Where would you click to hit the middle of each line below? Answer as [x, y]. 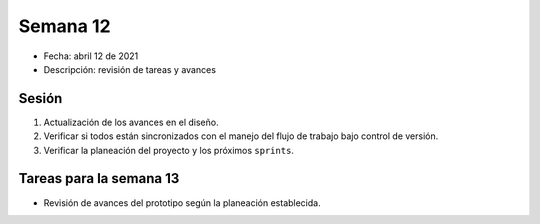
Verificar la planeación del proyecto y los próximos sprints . [169, 150]
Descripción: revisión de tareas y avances [130, 69]
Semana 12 [64, 26]
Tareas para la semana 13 [99, 178]
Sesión [40, 98]
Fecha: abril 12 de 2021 [91, 56]
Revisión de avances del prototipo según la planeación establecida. [182, 202]
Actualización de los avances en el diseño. [131, 122]
